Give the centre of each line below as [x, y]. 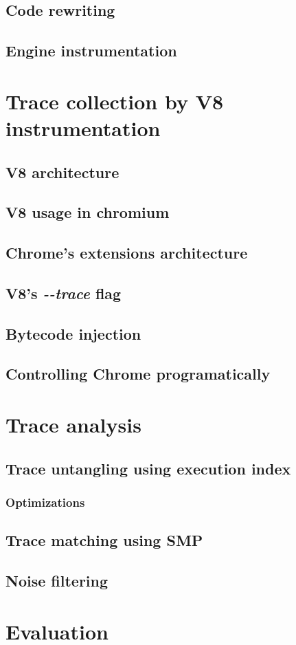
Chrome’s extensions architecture [127, 253]
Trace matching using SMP [104, 540]
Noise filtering [57, 580]
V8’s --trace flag [64, 293]
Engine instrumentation [91, 51]
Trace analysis [73, 424]
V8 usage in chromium [88, 212]
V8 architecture [62, 172]
